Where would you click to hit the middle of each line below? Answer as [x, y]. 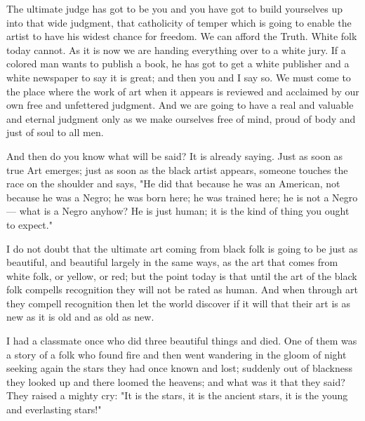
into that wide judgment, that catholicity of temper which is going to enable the [179, 22]
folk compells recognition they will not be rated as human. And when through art [182, 289]
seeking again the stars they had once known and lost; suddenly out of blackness [179, 368]
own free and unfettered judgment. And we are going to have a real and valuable [180, 105]
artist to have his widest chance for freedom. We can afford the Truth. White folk [182, 36]
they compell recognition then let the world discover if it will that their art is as [179, 303]
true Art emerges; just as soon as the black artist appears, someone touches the [177, 169]
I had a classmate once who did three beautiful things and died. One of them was [182, 341]
